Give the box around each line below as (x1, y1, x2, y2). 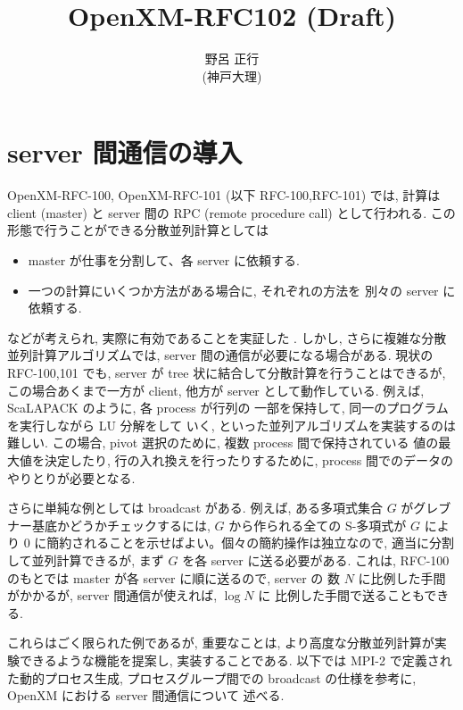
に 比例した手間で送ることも (258, 586, 425, 605)
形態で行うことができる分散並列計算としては (7, 221, 269, 239)
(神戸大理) (202, 66, 262, 85)
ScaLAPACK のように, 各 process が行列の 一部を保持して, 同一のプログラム (7, 398, 449, 417)
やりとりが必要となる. (7, 468, 136, 487)
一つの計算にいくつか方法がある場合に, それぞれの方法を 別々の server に (28, 280, 456, 299)
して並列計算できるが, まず (7, 550, 164, 569)
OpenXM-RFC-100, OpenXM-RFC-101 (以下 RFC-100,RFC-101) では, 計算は (7, 186, 441, 205)
